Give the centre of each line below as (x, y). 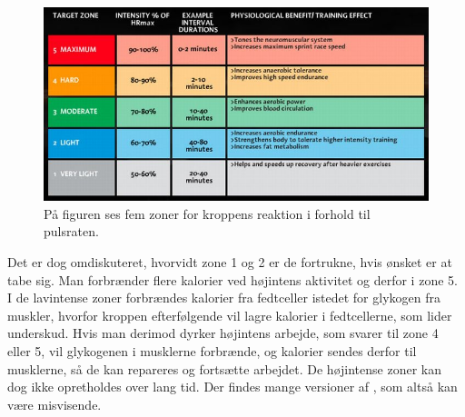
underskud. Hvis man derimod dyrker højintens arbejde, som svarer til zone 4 (223, 333)
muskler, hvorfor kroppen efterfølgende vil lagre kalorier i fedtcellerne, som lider (230, 315)
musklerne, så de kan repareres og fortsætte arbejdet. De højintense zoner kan (225, 368)
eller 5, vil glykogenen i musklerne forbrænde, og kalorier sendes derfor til (212, 350)
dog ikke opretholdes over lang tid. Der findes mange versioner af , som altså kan (232, 387)
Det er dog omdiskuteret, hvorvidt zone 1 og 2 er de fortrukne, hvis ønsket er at (230, 261)
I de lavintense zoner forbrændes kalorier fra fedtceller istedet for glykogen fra (224, 298)
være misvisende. (54, 404)
